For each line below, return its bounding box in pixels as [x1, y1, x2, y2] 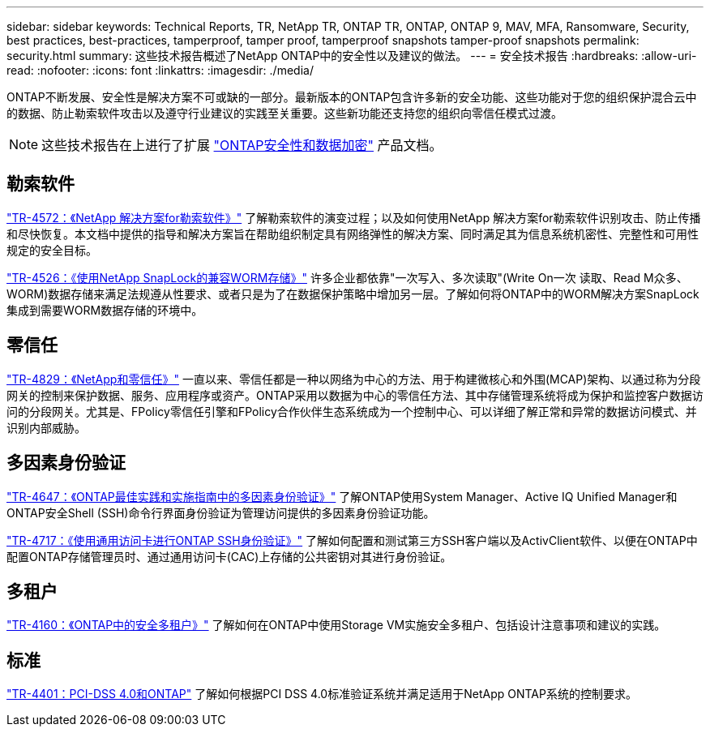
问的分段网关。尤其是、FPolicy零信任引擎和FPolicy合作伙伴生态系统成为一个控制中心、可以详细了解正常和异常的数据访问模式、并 [6, 404, 697, 418]
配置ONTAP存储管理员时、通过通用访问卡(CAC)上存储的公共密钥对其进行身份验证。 [6, 549, 452, 564]
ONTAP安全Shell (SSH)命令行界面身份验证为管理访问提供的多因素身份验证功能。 [6, 505, 435, 520]
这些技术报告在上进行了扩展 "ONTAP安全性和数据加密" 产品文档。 [41, 137, 443, 153]
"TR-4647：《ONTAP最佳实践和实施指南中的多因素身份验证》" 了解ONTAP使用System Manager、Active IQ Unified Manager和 [6, 489, 678, 504]
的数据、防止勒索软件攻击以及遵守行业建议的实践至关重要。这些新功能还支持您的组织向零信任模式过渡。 [6, 106, 562, 120]
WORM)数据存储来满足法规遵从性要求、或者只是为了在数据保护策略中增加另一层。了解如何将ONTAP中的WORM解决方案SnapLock [6, 286, 699, 301]
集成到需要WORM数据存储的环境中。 [6, 302, 203, 317]
